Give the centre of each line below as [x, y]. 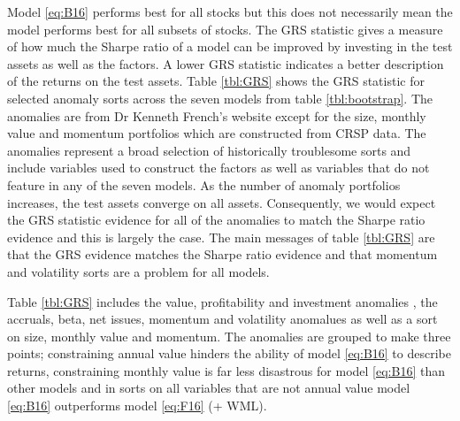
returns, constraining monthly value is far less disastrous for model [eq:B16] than [226, 370]
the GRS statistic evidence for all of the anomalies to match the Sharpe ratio [216, 220]
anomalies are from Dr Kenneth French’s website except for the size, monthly [217, 115]
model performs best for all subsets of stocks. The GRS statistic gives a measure [225, 29]
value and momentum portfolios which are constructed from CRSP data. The [217, 133]
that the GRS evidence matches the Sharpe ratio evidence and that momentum [222, 254]
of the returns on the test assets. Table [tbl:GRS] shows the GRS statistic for [216, 81]
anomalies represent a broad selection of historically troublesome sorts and [209, 150]
